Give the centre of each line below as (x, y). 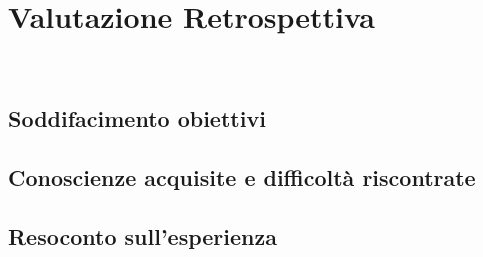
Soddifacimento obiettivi (137, 118)
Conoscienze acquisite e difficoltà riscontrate (242, 176)
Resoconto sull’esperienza (142, 235)
